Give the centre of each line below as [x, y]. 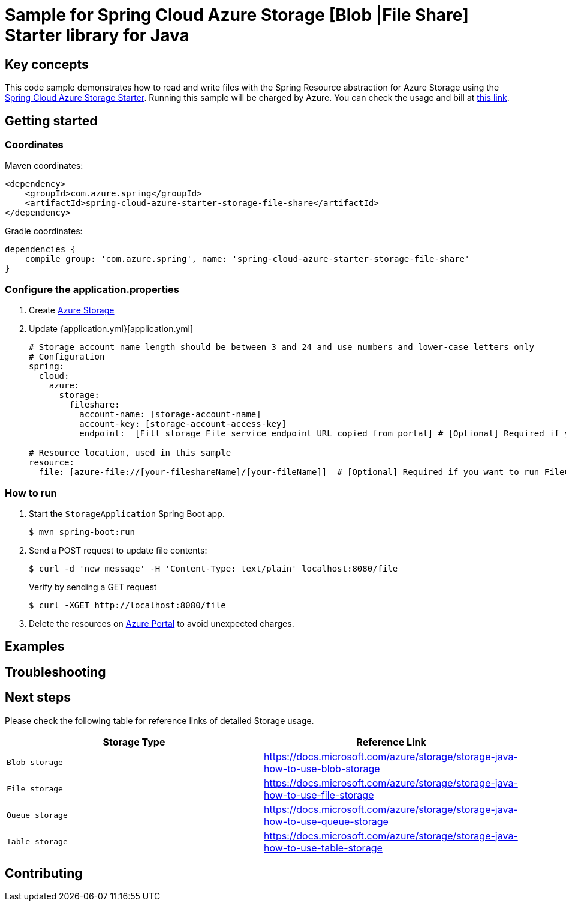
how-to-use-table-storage [323, 847]
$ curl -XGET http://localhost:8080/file [127, 605]
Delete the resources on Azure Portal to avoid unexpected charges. [162, 623]
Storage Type [134, 742]
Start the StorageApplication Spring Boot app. [127, 513]
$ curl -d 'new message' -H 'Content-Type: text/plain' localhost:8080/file [213, 568]
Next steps [38, 698]
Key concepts [47, 64]
